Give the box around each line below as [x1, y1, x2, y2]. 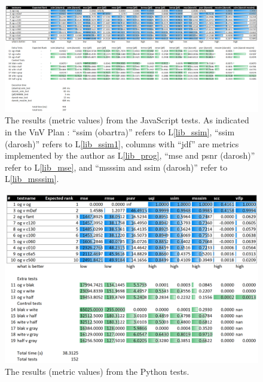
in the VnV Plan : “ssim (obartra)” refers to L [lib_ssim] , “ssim [5, 126, 235, 138]
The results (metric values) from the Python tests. [5, 365, 189, 377]
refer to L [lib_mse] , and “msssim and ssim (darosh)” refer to [5, 160, 228, 173]
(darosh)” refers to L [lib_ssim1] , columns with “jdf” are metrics [5, 137, 239, 150]
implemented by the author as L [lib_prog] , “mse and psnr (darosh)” [5, 149, 255, 162]
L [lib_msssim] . [5, 172, 59, 185]
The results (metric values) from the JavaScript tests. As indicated [5, 114, 249, 126]
